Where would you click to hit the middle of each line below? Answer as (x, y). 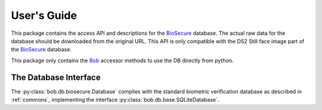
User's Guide (44, 15)
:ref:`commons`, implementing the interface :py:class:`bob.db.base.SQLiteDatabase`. (115, 100)
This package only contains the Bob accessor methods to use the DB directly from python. (122, 60)
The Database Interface (56, 77)
